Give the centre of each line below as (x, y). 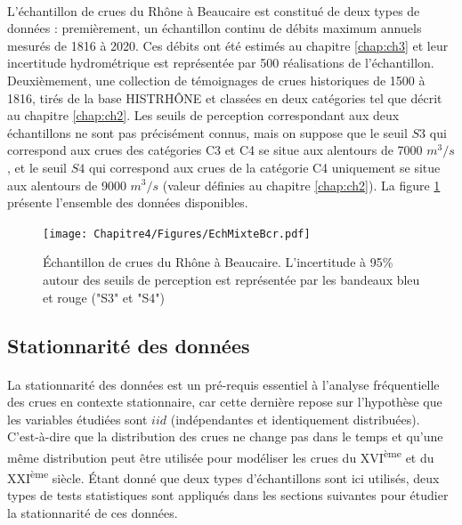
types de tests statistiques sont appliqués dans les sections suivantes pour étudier (228, 495)
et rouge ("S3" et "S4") (104, 297)
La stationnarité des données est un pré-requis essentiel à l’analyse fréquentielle (223, 384)
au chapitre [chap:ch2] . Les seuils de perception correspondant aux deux (203, 115)
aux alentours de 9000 (67, 185)
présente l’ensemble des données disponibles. (128, 202)
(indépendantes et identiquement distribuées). (295, 419)
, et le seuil (37, 167)
